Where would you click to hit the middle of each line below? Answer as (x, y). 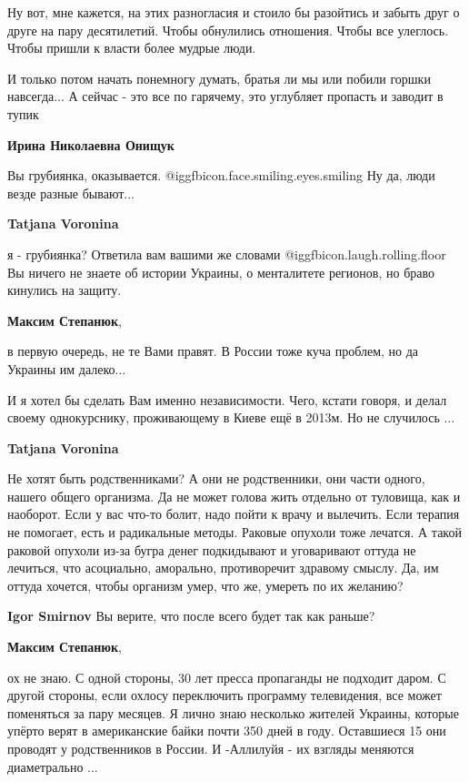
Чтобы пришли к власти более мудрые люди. (132, 48)
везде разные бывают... (71, 193)
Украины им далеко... (67, 368)
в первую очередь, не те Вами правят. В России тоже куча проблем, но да (213, 351)
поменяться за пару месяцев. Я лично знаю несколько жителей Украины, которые (233, 712)
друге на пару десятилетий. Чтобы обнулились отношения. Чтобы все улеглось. (228, 30)
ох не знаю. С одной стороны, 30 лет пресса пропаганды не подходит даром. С (227, 677)
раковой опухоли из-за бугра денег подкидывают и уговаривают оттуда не (212, 549)
